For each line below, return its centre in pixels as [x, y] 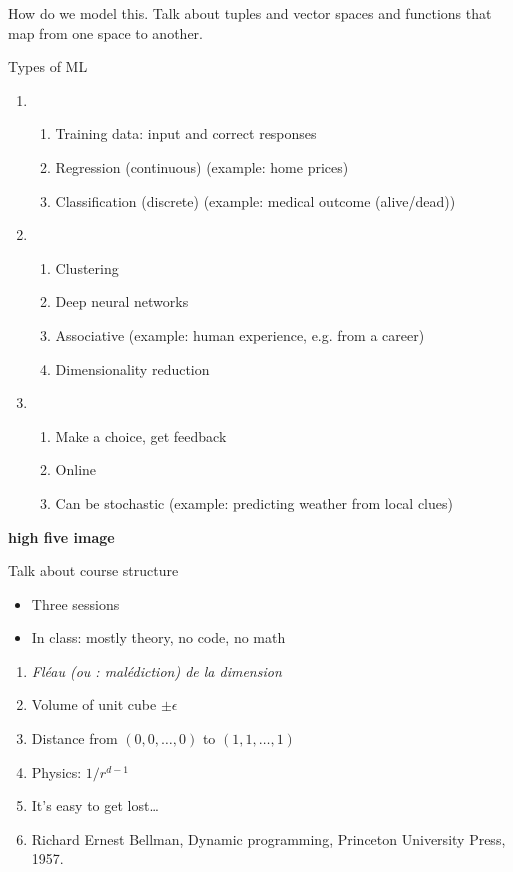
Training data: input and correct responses [186, 133]
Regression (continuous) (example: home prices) [202, 166]
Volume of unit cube [94, 704]
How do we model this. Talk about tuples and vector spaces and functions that [250, 13]
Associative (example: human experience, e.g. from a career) [240, 334]
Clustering [87, 267]
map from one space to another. [105, 32]
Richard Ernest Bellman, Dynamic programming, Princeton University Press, [268, 838]
